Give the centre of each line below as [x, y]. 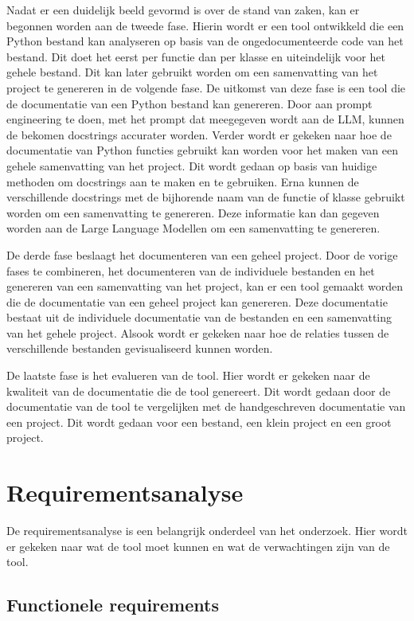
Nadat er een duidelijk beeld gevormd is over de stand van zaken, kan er [183, 10]
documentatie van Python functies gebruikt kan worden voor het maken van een [202, 150]
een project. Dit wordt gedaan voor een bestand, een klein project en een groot [199, 422]
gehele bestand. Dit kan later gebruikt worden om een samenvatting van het [192, 72]
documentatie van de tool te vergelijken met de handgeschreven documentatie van [206, 406]
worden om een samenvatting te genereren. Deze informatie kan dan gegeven [193, 212]
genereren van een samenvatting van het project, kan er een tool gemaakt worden [205, 286]
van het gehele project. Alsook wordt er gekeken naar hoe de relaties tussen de [198, 332]
